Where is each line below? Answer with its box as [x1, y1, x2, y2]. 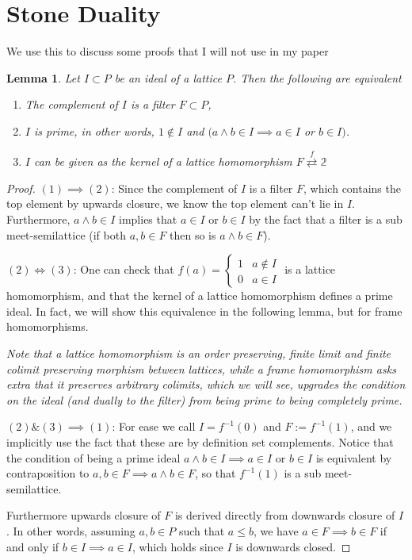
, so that [195, 465, 236, 481]
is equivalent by [315, 449, 392, 466]
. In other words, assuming [6, 522, 135, 539]
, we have [253, 522, 299, 539]
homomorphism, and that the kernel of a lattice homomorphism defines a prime [6, 287, 393, 304]
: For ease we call [112, 418, 196, 435]
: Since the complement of [111, 179, 238, 196]
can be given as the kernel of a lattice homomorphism [33, 153, 292, 170]
